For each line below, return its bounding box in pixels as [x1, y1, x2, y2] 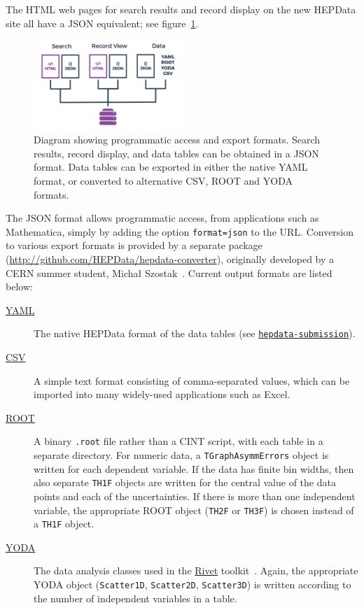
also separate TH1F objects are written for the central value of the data [34, 475, 336, 490]
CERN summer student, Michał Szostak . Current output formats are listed [6, 265, 332, 280]
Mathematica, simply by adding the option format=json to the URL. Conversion [6, 224, 354, 239]
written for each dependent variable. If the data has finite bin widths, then [34, 461, 354, 476]
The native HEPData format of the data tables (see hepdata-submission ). [34, 326, 356, 341]
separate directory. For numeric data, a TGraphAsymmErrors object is [34, 448, 329, 462]
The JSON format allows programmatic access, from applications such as [6, 211, 319, 225]
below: [6, 279, 33, 294]
